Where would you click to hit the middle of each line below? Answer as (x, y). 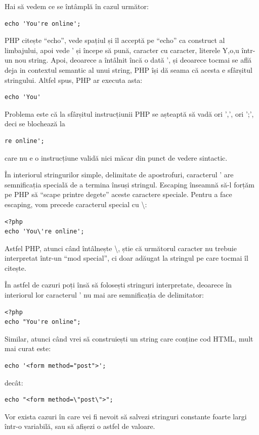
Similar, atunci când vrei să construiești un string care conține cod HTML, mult (129, 338)
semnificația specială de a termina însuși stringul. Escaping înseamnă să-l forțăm (130, 184)
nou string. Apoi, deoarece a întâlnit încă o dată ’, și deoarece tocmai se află (133, 60)
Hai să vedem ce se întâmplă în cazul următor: (77, 6)
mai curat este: (28, 348)
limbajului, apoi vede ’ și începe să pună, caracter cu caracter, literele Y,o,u (122, 50)
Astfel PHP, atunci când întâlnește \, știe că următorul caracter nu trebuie (121, 248)
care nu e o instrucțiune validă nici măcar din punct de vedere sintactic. (116, 157)
